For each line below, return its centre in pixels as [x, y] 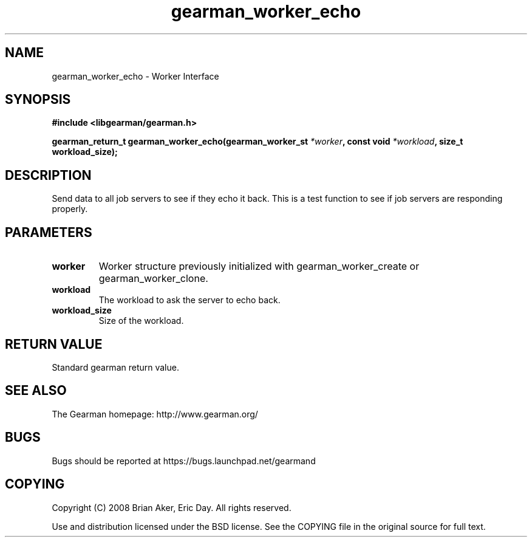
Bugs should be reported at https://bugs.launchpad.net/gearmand [184, 461]
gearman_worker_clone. [153, 279]
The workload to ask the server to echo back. [189, 300]
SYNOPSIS [38, 100]
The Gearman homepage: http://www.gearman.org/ [155, 414]
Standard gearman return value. [115, 367]
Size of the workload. [141, 321]
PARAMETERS [49, 232]
